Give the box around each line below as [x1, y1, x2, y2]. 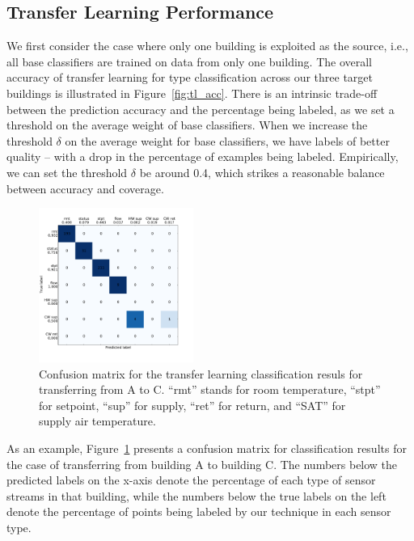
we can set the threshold [6, 163, 128, 180]
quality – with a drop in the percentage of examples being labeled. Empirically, [6, 148, 399, 165]
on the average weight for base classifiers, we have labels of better [65, 132, 390, 149]
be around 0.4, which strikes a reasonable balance [139, 163, 385, 180]
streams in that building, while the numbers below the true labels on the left [6, 487, 387, 504]
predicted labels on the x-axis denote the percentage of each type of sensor [6, 471, 376, 488]
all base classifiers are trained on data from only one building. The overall [6, 53, 373, 70]
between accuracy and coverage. [6, 180, 164, 197]
